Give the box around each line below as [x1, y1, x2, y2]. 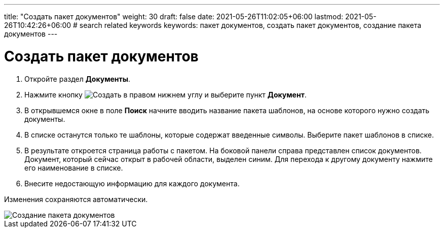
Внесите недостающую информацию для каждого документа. [24, 179, 240, 188]
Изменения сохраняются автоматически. [4, 194, 148, 204]
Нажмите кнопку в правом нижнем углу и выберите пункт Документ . [24, 90, 307, 99]
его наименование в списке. [24, 163, 123, 172]
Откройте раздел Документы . [24, 74, 131, 83]
